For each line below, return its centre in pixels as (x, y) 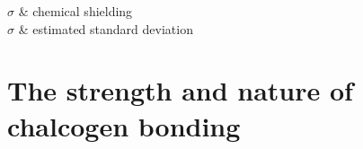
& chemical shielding (75, 11)
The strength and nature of (180, 90)
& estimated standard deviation (106, 28)
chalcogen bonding (124, 125)
